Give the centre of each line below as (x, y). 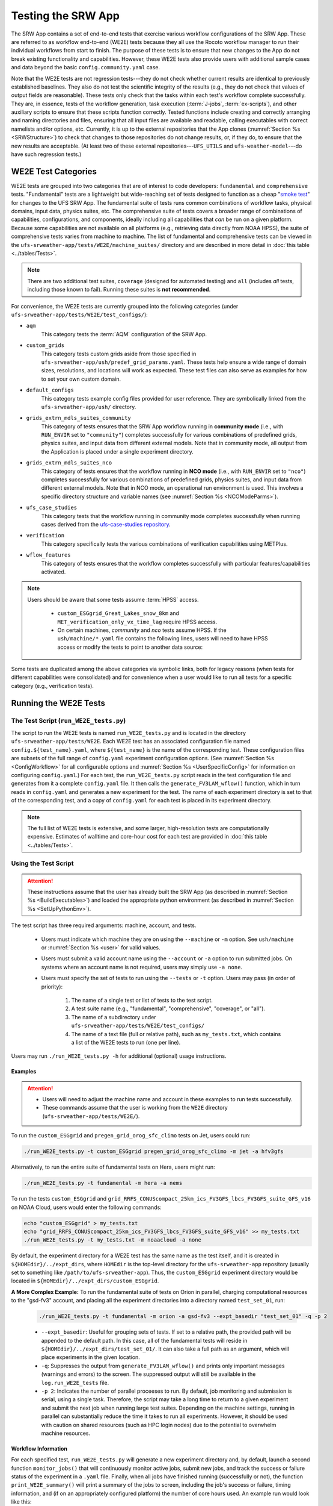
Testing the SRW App (66, 16)
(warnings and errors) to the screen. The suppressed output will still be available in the (148, 1374)
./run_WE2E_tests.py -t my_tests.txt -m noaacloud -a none (112, 1240)
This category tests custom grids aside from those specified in (119, 354)
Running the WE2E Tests (58, 703)
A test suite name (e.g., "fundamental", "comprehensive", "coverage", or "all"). (168, 1008)
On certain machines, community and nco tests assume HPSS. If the (142, 630)
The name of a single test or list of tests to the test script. (142, 1000)
